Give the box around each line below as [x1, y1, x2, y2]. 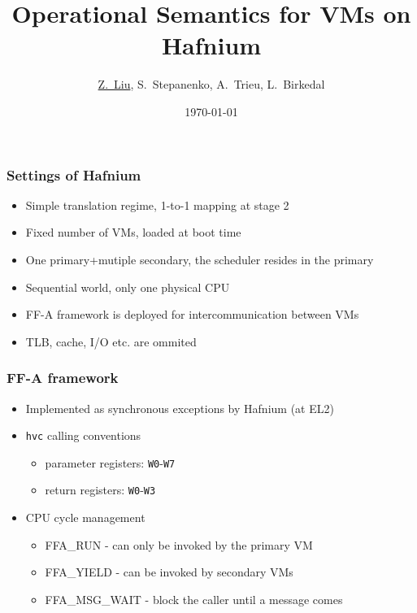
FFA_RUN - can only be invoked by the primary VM [45, 536, 313, 553]
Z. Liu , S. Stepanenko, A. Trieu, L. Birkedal [98, 76, 325, 93]
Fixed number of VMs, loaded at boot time [25, 224, 241, 241]
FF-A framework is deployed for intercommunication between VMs [25, 306, 359, 323]
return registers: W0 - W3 [45, 481, 156, 498]
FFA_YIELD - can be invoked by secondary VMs [45, 563, 293, 580]
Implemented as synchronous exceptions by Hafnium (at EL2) [25, 399, 334, 416]
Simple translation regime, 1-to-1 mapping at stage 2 [25, 196, 289, 213]
